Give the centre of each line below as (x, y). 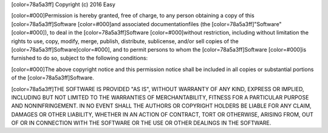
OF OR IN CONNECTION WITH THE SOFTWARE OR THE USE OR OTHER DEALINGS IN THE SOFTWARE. (141, 123)
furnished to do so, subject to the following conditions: (80, 58)
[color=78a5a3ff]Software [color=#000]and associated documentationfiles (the (111, 24)
